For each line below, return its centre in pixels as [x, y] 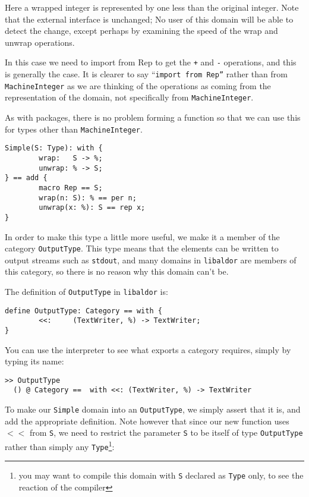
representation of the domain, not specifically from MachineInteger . [129, 97]
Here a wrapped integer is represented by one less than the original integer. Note [152, 7]
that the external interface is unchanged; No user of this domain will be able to [149, 19]
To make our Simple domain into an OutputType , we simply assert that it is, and [153, 409]
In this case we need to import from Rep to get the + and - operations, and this [151, 62]
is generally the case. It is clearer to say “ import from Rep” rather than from [146, 74]
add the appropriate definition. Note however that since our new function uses [147, 421]
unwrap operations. [40, 42]
